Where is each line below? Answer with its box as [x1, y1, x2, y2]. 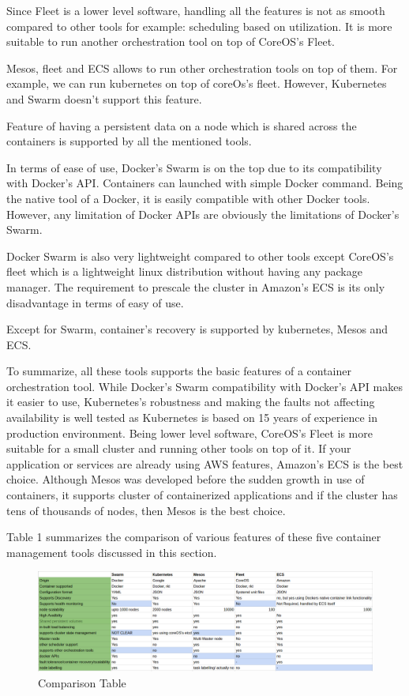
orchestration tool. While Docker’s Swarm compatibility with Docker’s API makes [6, 378, 403, 394]
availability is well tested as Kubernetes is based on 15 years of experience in [6, 409, 377, 426]
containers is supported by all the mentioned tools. [6, 133, 252, 149]
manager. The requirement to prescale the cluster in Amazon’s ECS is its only [6, 278, 385, 295]
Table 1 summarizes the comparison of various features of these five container [6, 529, 381, 545]
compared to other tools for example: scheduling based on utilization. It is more [6, 17, 392, 34]
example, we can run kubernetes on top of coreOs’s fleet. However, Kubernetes [6, 75, 387, 92]
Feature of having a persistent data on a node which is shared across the [6, 117, 357, 134]
